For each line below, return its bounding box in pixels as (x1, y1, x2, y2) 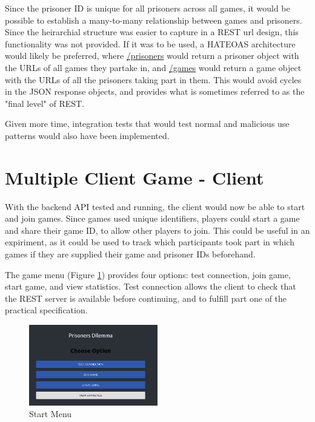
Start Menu (29, 407, 72, 420)
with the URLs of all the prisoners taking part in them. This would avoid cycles (5, 73, 302, 86)
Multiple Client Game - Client (5, 165, 264, 189)
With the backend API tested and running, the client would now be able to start (5, 200, 305, 213)
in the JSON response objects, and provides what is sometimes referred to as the (5, 85, 305, 98)
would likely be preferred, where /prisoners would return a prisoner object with (5, 49, 299, 62)
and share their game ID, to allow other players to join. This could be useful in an (5, 223, 310, 236)
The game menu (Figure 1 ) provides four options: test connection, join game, (5, 268, 291, 281)
